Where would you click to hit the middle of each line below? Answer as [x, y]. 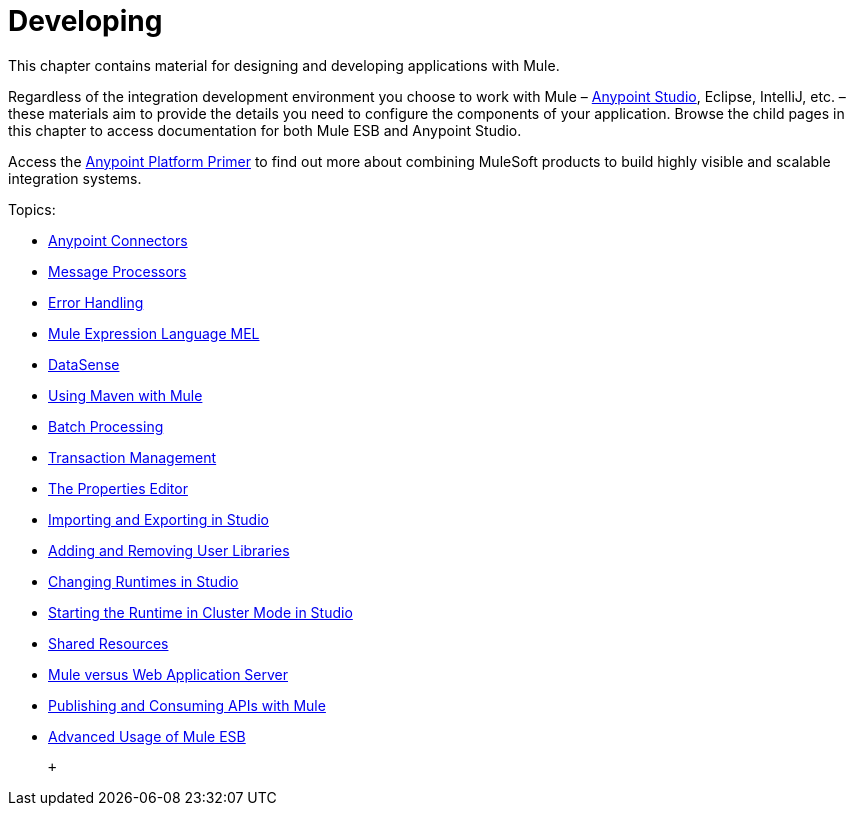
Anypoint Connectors [118, 240]
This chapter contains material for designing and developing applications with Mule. [284, 65]
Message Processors [117, 271]
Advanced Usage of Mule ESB [147, 736]
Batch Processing [106, 426]
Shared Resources [108, 643]
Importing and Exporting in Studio [158, 519]
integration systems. [75, 178]
